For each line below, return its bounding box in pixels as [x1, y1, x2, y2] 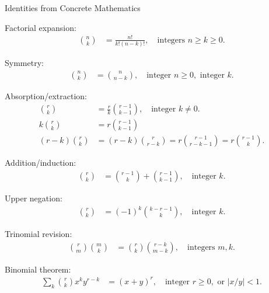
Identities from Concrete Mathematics [5, 2, 141, 13]
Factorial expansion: [5, 21, 76, 33]
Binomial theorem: [5, 263, 71, 275]
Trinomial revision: [5, 228, 72, 240]
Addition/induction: [5, 156, 76, 169]
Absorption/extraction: [5, 89, 87, 102]
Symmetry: [5, 57, 44, 69]
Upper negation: [5, 191, 62, 204]
